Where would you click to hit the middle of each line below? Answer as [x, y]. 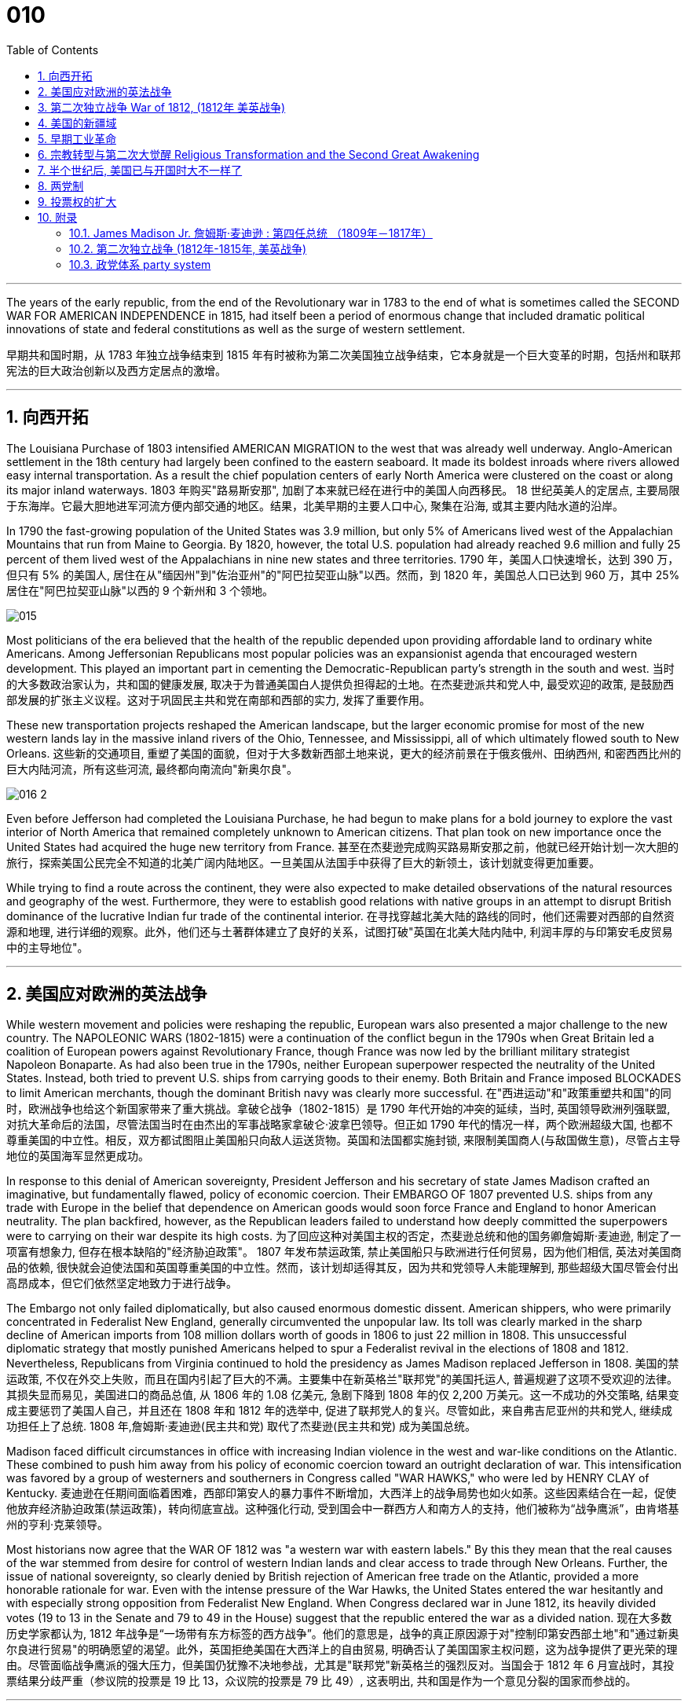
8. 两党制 [61, 185]
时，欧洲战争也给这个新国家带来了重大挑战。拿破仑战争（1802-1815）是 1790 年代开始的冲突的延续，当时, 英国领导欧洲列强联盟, [339, 1109]
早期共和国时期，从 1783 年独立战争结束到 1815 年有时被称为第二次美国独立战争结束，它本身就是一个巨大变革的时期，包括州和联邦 [344, 354]
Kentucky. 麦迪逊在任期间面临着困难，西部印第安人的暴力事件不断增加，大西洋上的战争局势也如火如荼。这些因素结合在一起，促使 [342, 1493]
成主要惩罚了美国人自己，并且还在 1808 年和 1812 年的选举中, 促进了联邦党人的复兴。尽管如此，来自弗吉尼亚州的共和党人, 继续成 [340, 1411]
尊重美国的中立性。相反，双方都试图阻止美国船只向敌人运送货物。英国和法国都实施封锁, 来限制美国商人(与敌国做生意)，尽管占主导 [344, 1140]
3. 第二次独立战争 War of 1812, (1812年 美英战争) [162, 107]
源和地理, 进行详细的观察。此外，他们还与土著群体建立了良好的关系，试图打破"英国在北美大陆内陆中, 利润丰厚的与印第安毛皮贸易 [340, 931]
